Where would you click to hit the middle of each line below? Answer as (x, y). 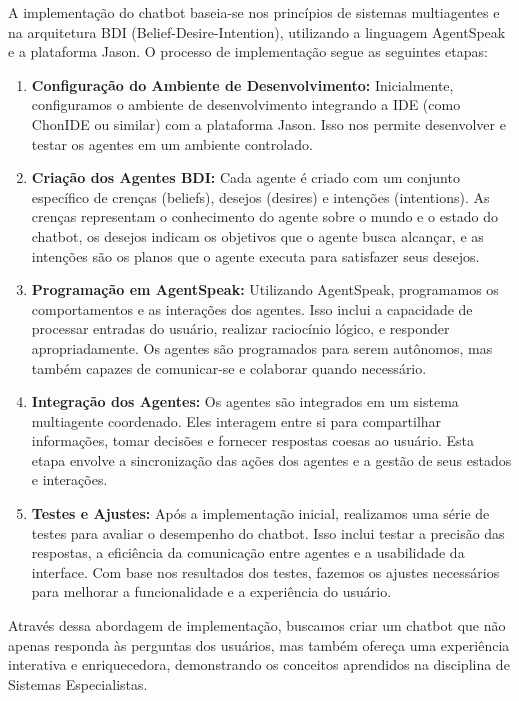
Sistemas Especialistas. (78, 683)
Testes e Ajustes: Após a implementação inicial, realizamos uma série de (260, 513)
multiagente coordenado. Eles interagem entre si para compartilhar (236, 420)
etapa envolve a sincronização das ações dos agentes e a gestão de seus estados (271, 459)
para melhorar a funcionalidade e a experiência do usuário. (211, 591)
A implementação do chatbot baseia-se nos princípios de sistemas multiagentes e (254, 12)
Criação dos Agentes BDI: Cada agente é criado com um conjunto (245, 177)
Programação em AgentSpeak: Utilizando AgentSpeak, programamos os (265, 289)
